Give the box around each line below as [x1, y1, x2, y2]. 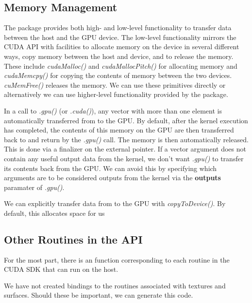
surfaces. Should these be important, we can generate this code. [4, 290, 193, 300]
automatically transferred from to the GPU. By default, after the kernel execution [4, 115, 248, 125]
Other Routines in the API [4, 231, 143, 246]
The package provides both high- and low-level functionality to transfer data [4, 22, 232, 33]
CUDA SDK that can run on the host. [4, 264, 118, 274]
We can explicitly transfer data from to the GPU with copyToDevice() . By [4, 198, 226, 208]
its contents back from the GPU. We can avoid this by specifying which [4, 163, 217, 173]
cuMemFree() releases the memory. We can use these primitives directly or [4, 79, 226, 90]
